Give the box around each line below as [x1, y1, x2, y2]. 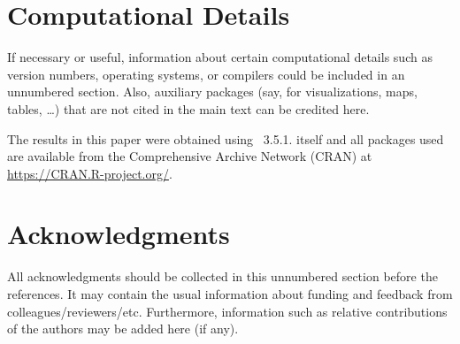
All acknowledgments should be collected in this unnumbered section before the [7, 267, 438, 286]
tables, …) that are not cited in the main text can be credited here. [7, 99, 370, 118]
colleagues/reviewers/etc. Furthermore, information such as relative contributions [7, 302, 448, 320]
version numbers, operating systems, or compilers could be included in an [7, 65, 405, 83]
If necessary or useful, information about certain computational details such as [7, 48, 433, 66]
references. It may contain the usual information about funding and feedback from [7, 285, 453, 302]
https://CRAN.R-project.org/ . [7, 164, 172, 182]
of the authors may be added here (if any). [7, 319, 239, 338]
